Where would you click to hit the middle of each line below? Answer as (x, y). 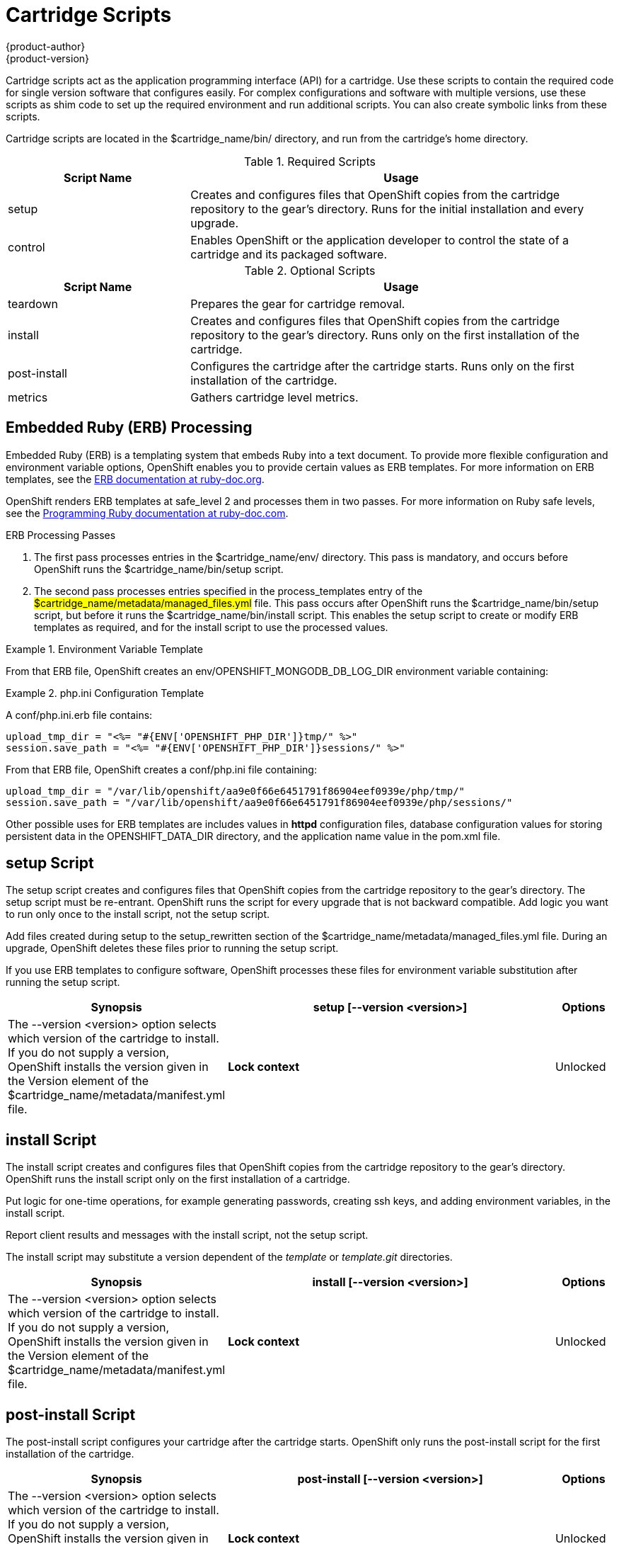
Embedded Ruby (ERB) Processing (129, 428)
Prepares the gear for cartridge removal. (298, 303)
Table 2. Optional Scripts (310, 270)
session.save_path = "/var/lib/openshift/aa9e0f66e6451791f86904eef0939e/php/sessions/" (259, 802)
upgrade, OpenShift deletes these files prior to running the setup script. (172, 948)
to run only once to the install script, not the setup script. (138, 914)
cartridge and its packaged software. (289, 254)
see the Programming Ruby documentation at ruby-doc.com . (147, 513)
